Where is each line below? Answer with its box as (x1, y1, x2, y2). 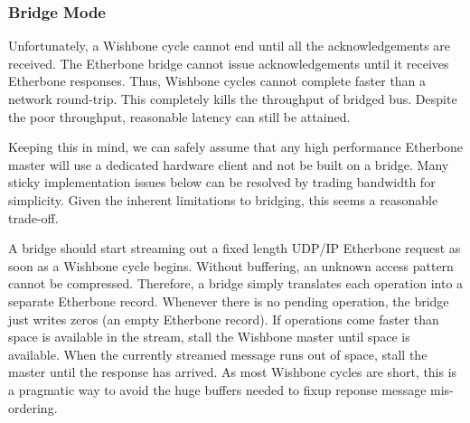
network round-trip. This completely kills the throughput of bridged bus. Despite (8, 89, 457, 108)
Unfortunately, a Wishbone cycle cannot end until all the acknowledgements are (8, 36, 451, 55)
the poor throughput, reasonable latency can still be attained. (8, 107, 351, 126)
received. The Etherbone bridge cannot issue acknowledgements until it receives (8, 53, 449, 72)
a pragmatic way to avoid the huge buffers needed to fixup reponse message (8, 380, 427, 399)
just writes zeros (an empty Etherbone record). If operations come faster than (8, 309, 439, 328)
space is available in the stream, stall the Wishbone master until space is (8, 327, 410, 346)
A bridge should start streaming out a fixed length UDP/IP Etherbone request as (8, 239, 461, 258)
